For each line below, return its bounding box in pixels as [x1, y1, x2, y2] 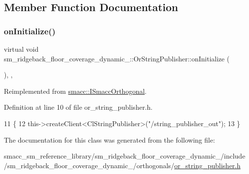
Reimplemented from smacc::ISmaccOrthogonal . [4, 86, 147, 96]
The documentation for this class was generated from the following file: [4, 134, 215, 145]
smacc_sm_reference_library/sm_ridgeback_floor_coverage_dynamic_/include [4, 151, 246, 161]
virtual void [4, 44, 39, 54]
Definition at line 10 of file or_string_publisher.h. [4, 102, 153, 112]
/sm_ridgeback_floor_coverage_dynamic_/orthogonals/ [4, 160, 175, 170]
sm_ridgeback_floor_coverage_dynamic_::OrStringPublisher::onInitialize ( [4, 53, 230, 63]
